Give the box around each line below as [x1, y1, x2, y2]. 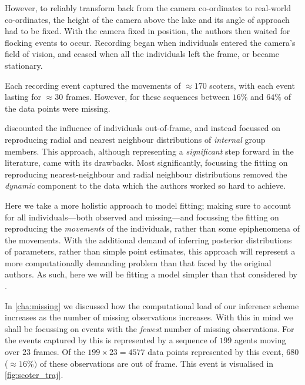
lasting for [5, 91, 41, 103]
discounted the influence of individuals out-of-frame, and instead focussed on [5, 122, 281, 134]
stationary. [5, 59, 43, 71]
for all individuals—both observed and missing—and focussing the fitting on [5, 210, 279, 223]
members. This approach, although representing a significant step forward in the [5, 145, 294, 157]
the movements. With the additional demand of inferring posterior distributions [5, 233, 292, 246]
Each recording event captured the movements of [5, 79, 181, 91]
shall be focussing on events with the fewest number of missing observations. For [5, 322, 294, 334]
